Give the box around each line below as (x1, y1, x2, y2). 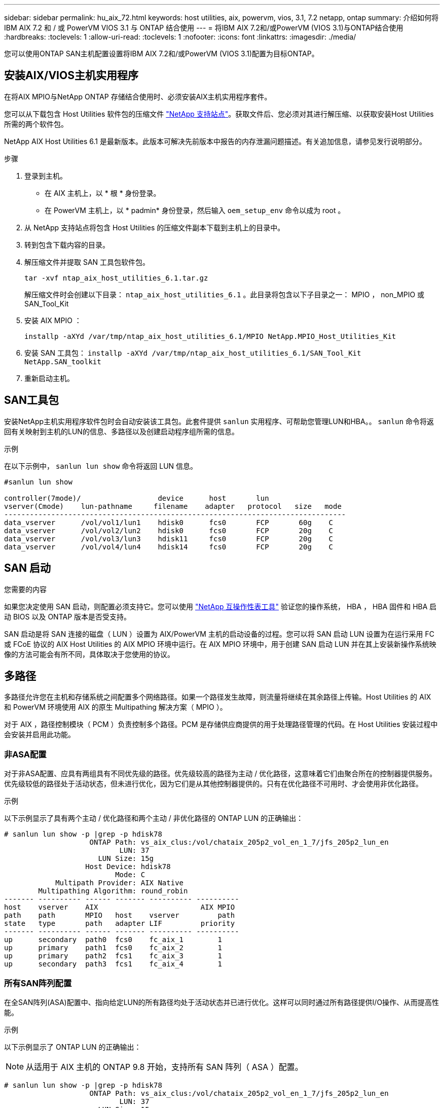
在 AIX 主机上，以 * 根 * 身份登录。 (45, 188, 161, 197)
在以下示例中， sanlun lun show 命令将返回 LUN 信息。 (4, 461, 198, 470)
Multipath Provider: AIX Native (55, 879, 184, 887)
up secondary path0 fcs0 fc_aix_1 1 (4, 936, 222, 944)
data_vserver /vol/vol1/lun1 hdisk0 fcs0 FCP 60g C (4, 518, 334, 527)
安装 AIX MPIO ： (24, 316, 82, 325)
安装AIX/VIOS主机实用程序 (4, 69, 138, 82)
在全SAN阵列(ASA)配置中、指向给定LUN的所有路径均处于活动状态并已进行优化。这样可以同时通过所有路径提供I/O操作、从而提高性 (4, 997, 439, 1007)
